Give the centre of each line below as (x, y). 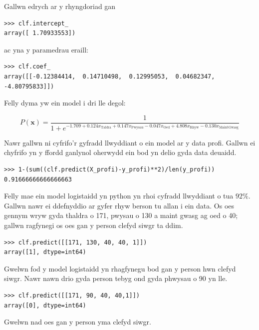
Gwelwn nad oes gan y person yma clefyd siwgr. (78, 322)
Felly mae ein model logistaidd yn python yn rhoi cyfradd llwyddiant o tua (119, 196)
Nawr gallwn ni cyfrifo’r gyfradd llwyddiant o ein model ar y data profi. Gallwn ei (130, 142)
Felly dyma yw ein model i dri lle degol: (65, 103)
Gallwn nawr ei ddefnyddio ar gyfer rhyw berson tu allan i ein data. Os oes (119, 205)
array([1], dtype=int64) (45, 252)
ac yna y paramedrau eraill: (46, 49)
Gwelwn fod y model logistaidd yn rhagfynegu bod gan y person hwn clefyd (120, 268)
